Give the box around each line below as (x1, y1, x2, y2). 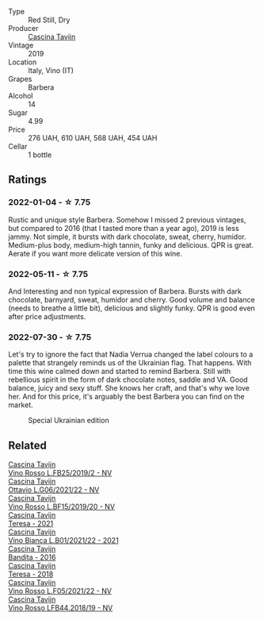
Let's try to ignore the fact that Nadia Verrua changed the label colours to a (8, 349, 253, 360)
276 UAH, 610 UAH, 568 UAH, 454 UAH (28, 133, 158, 142)
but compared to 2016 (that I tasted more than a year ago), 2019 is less (8, 223, 239, 233)
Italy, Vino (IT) (28, 66, 74, 75)
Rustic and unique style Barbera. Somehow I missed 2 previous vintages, (8, 214, 246, 225)
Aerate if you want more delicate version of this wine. (8, 248, 182, 258)
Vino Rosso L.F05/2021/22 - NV (8, 587, 112, 596)
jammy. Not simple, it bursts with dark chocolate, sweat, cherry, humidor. (8, 232, 247, 241)
